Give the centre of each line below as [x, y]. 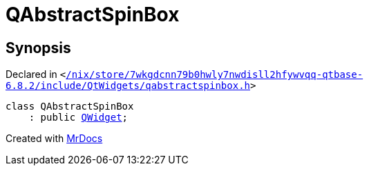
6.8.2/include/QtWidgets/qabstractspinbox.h [128, 86]
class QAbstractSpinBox [70, 107]
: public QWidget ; [78, 118]
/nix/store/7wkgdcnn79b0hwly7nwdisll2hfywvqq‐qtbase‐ [215, 75]
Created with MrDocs [54, 139]
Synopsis [38, 48]
